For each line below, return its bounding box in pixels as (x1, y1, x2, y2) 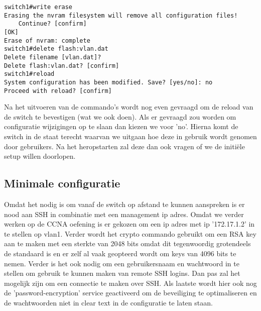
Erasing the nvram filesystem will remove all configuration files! (4, 12, 238, 19)
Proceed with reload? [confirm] (4, 87, 112, 94)
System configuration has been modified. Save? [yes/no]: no (4, 78, 213, 86)
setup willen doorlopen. (4, 151, 76, 161)
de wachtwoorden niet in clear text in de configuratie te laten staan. (4, 297, 213, 307)
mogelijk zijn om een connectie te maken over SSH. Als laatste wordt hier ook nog (4, 277, 257, 288)
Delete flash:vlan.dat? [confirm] (4, 62, 119, 69)
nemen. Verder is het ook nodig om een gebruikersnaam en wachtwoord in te (4, 258, 239, 268)
